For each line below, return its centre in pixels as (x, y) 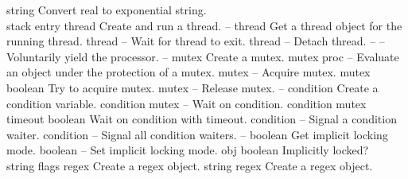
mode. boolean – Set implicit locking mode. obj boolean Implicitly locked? (188, 150)
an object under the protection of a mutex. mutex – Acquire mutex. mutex (188, 72)
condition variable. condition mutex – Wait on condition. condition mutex (187, 103)
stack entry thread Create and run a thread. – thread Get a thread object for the (204, 25)
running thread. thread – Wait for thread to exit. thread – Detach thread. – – (196, 41)
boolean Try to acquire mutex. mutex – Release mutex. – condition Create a (192, 87)
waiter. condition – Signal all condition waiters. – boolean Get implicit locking (197, 134)
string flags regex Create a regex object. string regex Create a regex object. (190, 165)
